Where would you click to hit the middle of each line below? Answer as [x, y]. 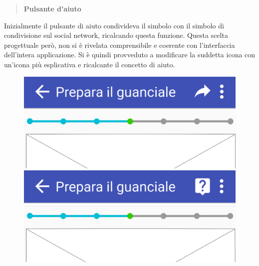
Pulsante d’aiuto [52, 8]
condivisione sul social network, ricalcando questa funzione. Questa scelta [116, 35]
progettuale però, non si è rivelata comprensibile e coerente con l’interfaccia [120, 45]
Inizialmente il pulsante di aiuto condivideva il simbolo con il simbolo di [114, 25]
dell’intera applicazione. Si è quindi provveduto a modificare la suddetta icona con [130, 55]
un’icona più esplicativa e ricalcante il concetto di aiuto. [90, 64]
